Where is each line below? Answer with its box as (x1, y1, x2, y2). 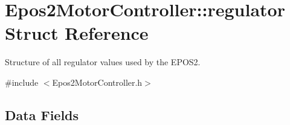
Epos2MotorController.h (52, 75, 143, 88)
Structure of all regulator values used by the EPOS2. (5, 56, 201, 68)
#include (5, 75, 39, 88)
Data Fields (5, 105, 79, 124)
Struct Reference (5, 21, 149, 45)
